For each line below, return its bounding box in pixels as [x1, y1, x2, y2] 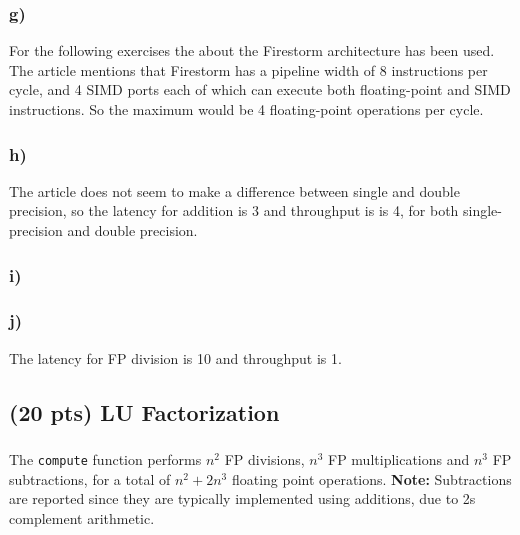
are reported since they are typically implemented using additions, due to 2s [9, 488, 476, 509]
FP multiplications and [328, 448, 470, 469]
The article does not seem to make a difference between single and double [9, 180, 460, 201]
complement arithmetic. [9, 507, 155, 528]
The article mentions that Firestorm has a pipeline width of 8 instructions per [9, 59, 488, 80]
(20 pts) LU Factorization [9, 396, 280, 427]
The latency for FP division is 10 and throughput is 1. [9, 347, 342, 368]
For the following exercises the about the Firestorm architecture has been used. [9, 40, 495, 61]
